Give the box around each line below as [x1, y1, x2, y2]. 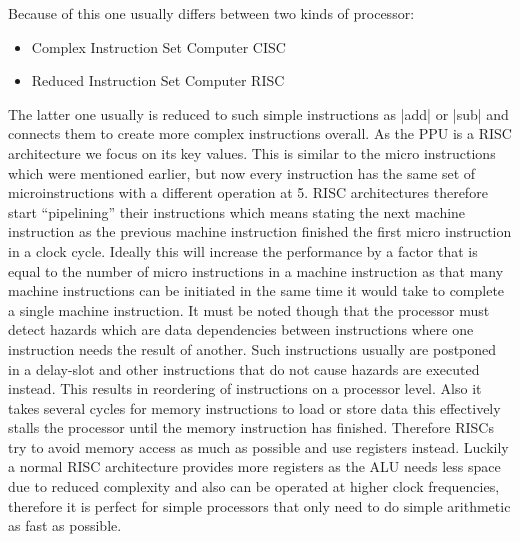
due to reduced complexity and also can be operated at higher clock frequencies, [8, 476, 500, 497]
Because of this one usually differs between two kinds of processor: [8, 3, 415, 23]
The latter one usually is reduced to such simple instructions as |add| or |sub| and [8, 103, 509, 124]
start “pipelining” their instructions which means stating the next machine [8, 201, 466, 222]
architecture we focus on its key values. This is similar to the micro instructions [8, 142, 496, 163]
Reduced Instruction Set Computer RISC [31, 70, 285, 91]
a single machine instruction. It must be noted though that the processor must [8, 299, 490, 320]
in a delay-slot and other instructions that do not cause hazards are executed [8, 358, 480, 379]
